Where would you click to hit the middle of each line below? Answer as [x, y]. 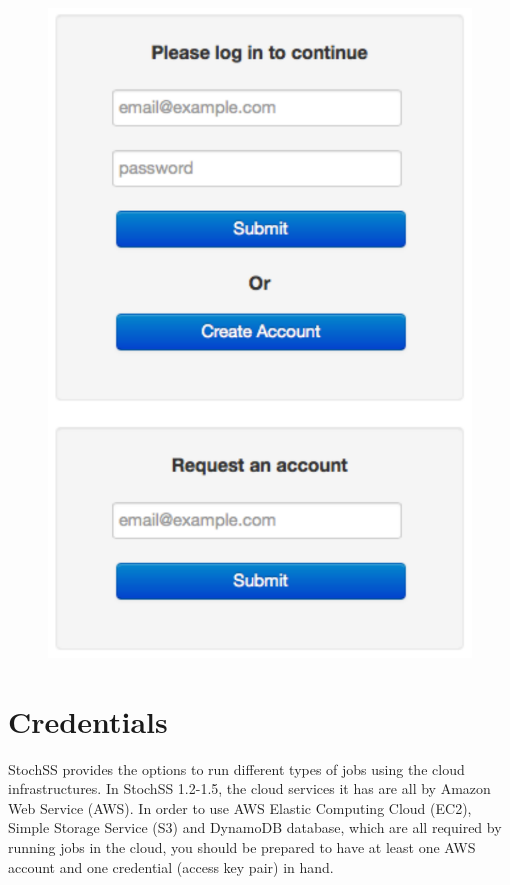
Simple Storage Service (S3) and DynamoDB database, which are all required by [255, 827]
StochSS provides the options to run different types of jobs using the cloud [236, 768]
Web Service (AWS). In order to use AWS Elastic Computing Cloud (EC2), [240, 807]
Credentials [88, 720]
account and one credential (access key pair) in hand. [171, 866]
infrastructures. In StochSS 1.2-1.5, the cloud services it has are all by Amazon [249, 788]
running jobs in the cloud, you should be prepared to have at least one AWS [242, 847]
